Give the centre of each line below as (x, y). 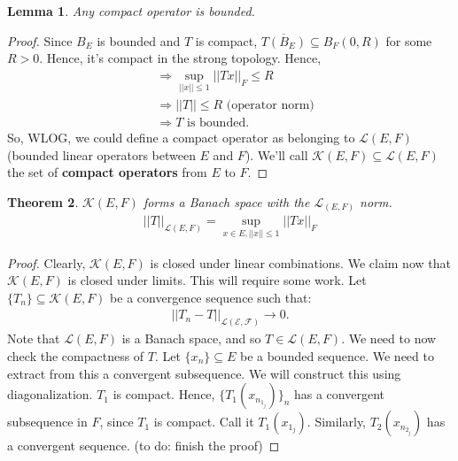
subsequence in (47, 422)
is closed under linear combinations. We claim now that (300, 262)
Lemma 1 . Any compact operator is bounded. (131, 11)
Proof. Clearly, (47, 262)
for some (409, 40)
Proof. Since (40, 40)
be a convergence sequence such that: (211, 297)
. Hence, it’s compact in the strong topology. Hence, (180, 58)
